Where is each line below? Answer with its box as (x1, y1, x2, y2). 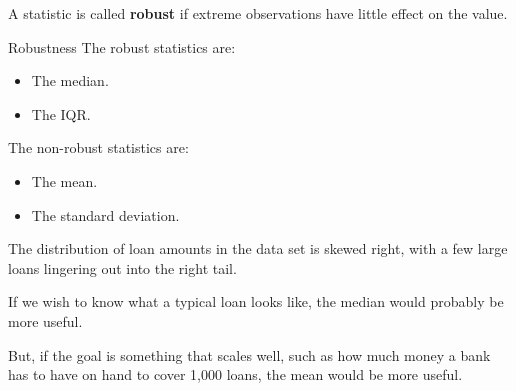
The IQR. (31, 103, 91, 124)
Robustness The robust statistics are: (8, 36, 236, 57)
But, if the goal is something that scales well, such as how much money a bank (8, 344, 491, 365)
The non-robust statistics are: (8, 137, 189, 158)
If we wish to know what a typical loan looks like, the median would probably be (8, 291, 504, 312)
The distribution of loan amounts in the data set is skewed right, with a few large (8, 238, 508, 259)
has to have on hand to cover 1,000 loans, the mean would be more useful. (8, 364, 463, 385)
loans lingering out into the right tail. (8, 257, 237, 278)
